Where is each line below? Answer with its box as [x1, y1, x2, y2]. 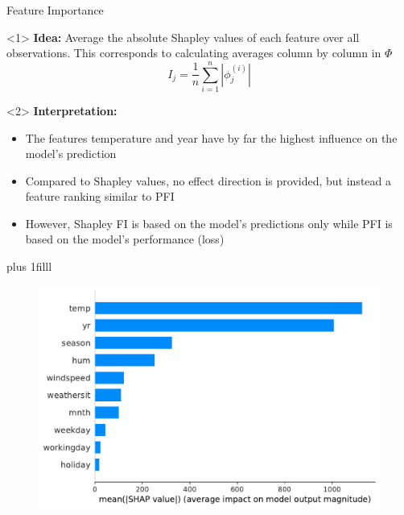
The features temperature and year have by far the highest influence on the [25, 129, 398, 146]
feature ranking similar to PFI [25, 188, 175, 205]
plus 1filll [6, 258, 52, 275]
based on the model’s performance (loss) [25, 231, 225, 247]
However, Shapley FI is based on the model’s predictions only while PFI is [25, 214, 393, 231]
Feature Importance [6, 2, 104, 18]
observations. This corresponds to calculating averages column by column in [6, 44, 381, 61]
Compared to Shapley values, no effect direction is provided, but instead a [25, 172, 391, 189]
